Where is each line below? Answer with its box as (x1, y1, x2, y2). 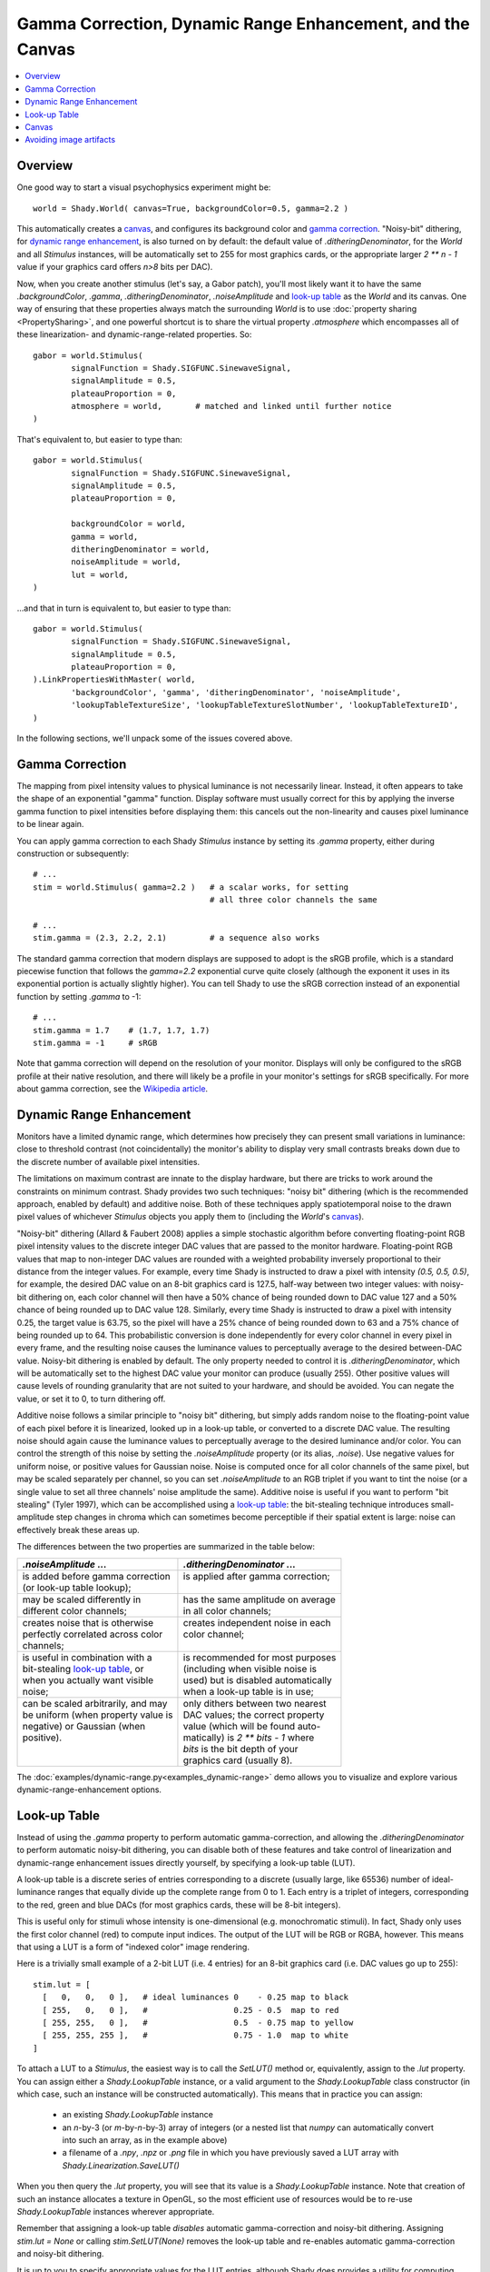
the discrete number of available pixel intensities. (16, 1156, 200, 1167)
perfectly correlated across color (22, 1628, 163, 1640)
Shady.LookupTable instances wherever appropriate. (16, 2207, 215, 2217)
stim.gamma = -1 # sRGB (33, 1037, 158, 1048)
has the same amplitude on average (182, 1593, 336, 1606)
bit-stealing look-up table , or (22, 1662, 144, 1675)
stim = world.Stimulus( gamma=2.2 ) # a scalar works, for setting (33, 882, 349, 892)
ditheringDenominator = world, (71, 543, 211, 554)
